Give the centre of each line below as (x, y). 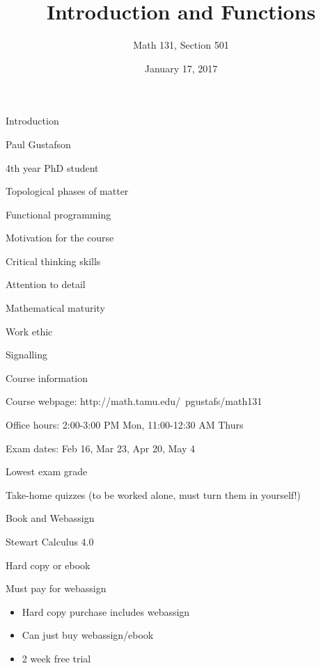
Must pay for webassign (56, 588)
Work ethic (29, 331)
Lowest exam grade (47, 471)
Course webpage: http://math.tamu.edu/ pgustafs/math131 (134, 401)
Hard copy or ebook (48, 565)
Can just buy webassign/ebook (88, 635)
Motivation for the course (60, 238)
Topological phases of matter (67, 191)
